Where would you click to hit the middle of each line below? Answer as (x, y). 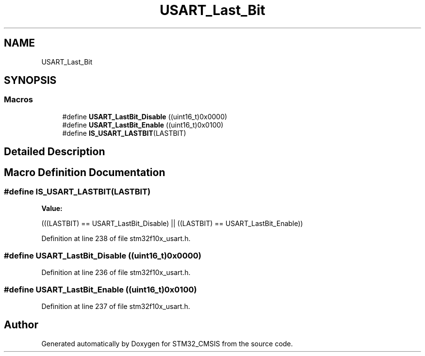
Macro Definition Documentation (85, 172)
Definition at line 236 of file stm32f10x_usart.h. (116, 273)
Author (21, 325)
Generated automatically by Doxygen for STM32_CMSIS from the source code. (167, 343)
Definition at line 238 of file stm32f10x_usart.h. (116, 239)
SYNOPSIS (30, 81)
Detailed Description (55, 152)
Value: (52, 209)
